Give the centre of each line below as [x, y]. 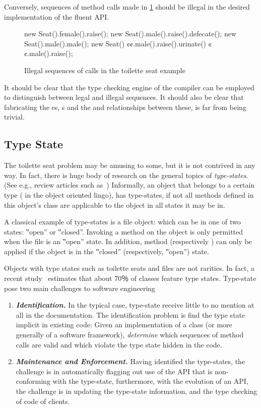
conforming [33, 381]
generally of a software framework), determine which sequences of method [130, 335]
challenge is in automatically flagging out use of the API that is [114, 371]
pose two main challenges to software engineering [80, 288]
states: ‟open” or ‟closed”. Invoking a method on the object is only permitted [124, 231]
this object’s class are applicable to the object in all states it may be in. [115, 205]
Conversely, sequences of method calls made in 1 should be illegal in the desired [127, 7]
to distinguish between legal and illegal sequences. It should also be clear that [124, 97]
